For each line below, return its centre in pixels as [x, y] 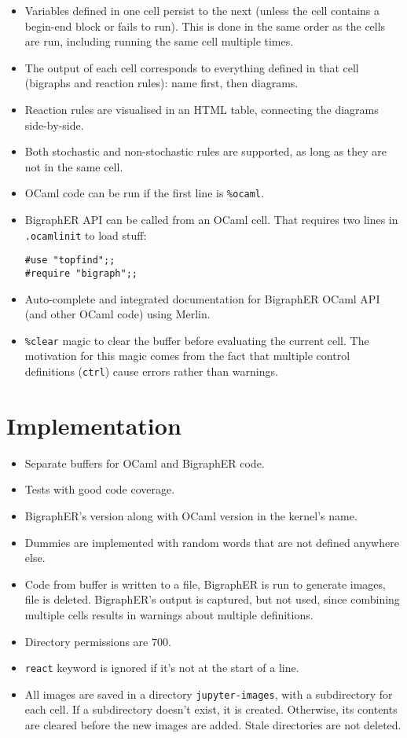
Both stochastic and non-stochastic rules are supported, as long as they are [206, 151]
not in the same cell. [74, 166]
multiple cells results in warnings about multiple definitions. [169, 614]
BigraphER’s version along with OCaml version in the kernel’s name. [191, 515]
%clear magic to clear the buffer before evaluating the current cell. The [197, 340]
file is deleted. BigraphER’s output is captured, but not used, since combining [212, 599]
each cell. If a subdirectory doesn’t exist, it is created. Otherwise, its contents [211, 709]
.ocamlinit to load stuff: [86, 235]
